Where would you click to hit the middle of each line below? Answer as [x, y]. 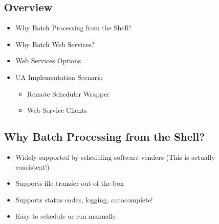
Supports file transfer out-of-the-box [69, 183]
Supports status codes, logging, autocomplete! [84, 199]
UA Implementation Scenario [59, 77]
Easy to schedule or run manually [66, 216]
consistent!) [33, 166]
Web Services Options [48, 61]
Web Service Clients [57, 110]
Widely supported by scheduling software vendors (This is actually [115, 157]
